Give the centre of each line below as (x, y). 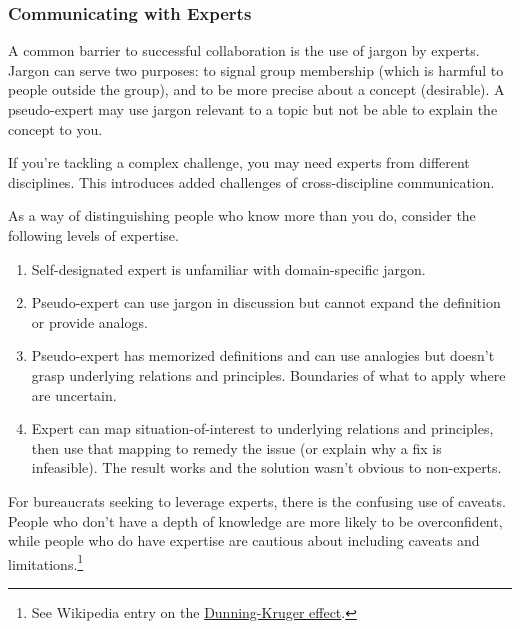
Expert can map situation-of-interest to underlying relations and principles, (262, 428)
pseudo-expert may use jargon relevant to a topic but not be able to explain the (253, 109)
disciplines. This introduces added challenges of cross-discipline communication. (251, 181)
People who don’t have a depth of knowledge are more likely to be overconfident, (255, 520)
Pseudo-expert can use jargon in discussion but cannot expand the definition (266, 302)
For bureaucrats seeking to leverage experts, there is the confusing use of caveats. (257, 500)
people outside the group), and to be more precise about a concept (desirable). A (256, 89)
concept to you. (55, 128)
